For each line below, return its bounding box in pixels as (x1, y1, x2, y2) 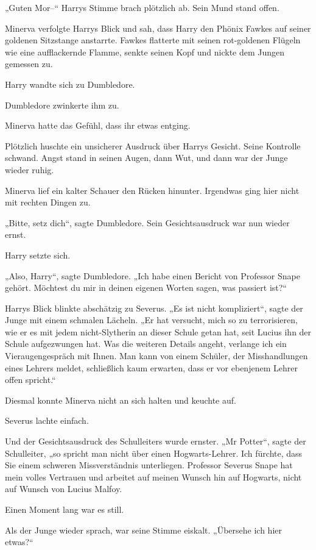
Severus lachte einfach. (5, 414, 89, 427)
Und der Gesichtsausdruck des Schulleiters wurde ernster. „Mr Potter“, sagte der (5, 435, 306, 448)
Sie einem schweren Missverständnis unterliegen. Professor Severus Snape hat (5, 459, 293, 471)
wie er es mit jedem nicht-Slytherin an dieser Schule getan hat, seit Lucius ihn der (5, 325, 312, 338)
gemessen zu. (5, 57, 53, 70)
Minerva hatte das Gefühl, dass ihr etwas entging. (5, 119, 191, 132)
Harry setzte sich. (5, 248, 71, 261)
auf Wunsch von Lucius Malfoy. (5, 482, 122, 495)
